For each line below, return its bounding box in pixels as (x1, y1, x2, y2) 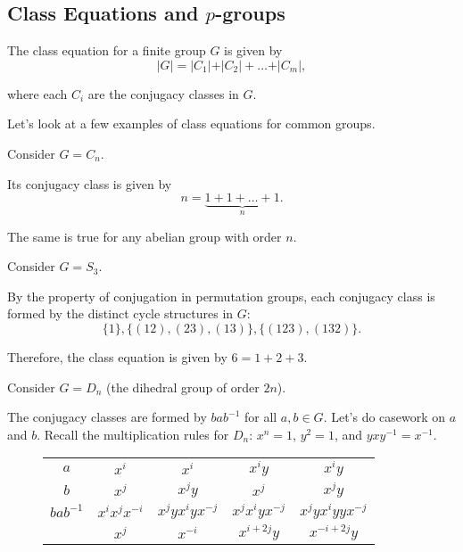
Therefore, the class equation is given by (7, 347, 227, 366)
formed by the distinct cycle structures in (7, 304, 234, 323)
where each (7, 84, 68, 103)
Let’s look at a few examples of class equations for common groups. (7, 114, 376, 133)
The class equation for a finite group (7, 41, 206, 60)
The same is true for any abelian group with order (7, 227, 282, 245)
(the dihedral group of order (106, 377, 260, 396)
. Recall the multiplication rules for (37, 424, 229, 443)
